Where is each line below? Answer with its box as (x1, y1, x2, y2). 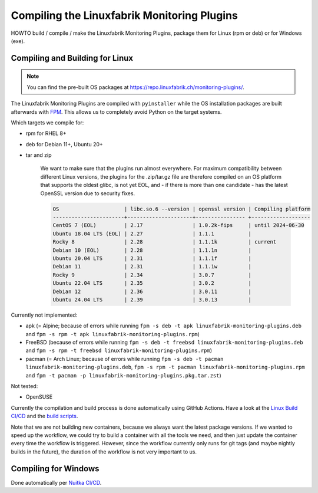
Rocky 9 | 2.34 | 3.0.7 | (52, 271, 252, 278)
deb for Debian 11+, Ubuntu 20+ (25, 140, 103, 147)
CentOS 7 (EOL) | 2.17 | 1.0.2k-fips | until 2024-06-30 (52, 222, 304, 229)
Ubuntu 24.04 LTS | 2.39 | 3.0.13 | (52, 296, 252, 303)
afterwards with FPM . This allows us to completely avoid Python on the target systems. (11, 108, 222, 115)
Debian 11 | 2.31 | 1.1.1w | (52, 263, 252, 270)
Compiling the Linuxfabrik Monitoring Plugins (11, 9, 238, 22)
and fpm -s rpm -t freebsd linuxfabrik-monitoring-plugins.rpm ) (25, 347, 212, 354)
